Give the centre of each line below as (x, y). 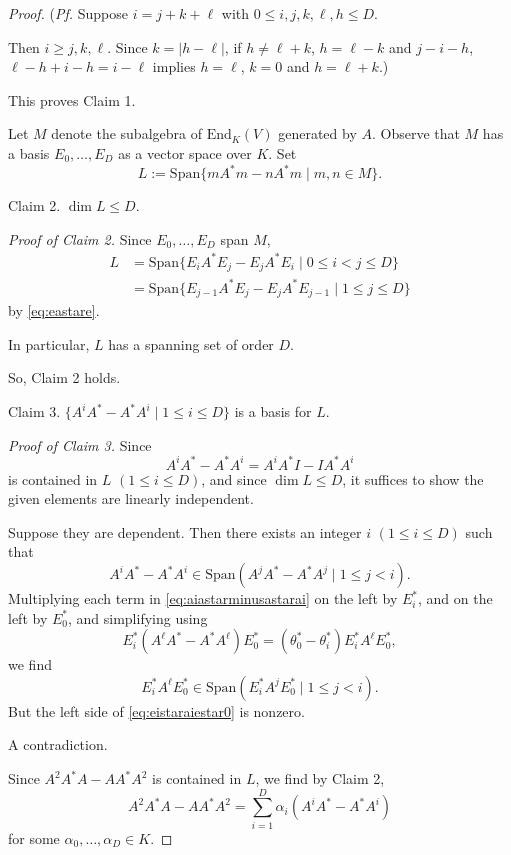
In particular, (49, 343)
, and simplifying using (137, 617)
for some (34, 837)
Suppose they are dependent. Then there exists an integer (185, 531)
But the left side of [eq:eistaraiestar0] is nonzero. (156, 710)
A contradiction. (58, 744)
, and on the (455, 598)
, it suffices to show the (413, 478)
